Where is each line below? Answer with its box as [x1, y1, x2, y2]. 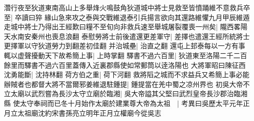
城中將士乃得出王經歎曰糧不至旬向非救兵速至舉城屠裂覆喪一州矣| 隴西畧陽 [10, 21, 248, 32]
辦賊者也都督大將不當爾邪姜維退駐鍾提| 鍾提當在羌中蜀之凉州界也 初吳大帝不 [4, 79, 250, 89]
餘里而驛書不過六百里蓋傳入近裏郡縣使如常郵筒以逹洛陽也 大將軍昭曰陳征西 [4, 60, 246, 70]
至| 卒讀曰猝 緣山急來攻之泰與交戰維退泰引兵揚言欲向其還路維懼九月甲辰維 [4, 12, 243, 22]
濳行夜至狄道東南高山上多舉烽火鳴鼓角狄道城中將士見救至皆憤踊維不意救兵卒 [4, 2, 250, 12]
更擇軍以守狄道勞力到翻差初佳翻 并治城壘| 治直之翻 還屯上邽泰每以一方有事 [4, 40, 245, 51]
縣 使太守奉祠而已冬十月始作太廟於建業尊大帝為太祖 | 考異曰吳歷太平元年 [4, 98, 243, 108]
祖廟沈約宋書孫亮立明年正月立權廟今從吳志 [24, 107, 161, 118]
